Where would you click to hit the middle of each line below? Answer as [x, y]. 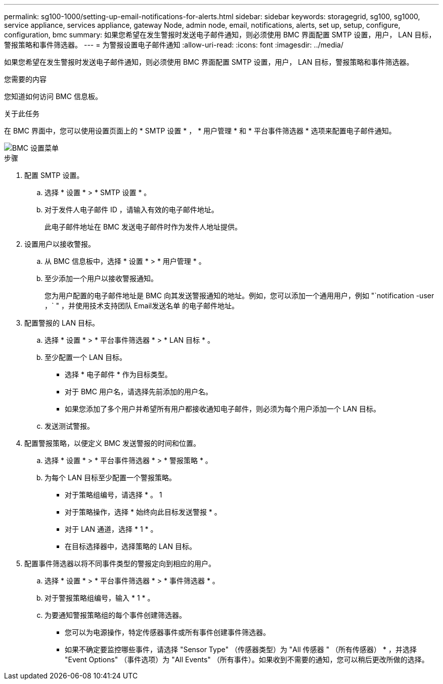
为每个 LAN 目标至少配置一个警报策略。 [110, 477]
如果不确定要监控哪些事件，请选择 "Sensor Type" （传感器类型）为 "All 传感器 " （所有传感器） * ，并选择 [241, 649]
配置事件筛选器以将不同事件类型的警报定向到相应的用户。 [120, 563]
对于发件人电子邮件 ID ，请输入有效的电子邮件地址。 [131, 210]
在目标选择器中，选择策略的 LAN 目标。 [130, 546]
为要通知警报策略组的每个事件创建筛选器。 [115, 615]
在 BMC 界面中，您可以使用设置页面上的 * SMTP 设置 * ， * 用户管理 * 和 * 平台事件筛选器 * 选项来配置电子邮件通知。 [200, 131]
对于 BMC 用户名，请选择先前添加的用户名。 [139, 392]
